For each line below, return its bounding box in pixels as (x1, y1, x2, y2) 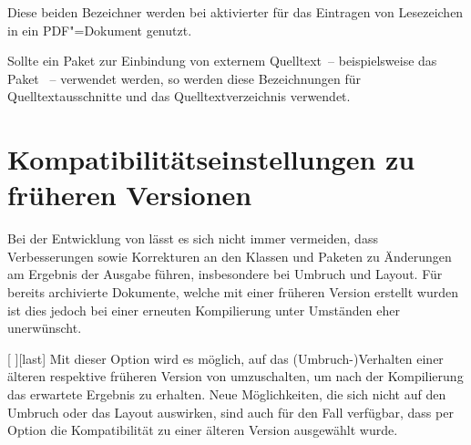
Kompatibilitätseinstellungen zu (7, 140, 415, 178)
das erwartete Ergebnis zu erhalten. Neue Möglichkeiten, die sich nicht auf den (7, 385, 446, 404)
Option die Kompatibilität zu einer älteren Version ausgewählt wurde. (7, 420, 398, 440)
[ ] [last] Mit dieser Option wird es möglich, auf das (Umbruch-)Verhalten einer (7, 348, 444, 367)
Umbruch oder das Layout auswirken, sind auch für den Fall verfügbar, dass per (7, 402, 454, 421)
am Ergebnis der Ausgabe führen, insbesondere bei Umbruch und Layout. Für (7, 264, 443, 284)
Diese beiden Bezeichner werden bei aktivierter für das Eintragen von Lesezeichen (7, 3, 464, 21)
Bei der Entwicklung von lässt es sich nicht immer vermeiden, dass (7, 229, 378, 248)
